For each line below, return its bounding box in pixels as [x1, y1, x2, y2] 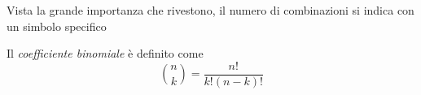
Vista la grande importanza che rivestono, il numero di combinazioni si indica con [7, 2, 414, 18]
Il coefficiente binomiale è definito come [7, 45, 204, 62]
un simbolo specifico [7, 17, 107, 34]
